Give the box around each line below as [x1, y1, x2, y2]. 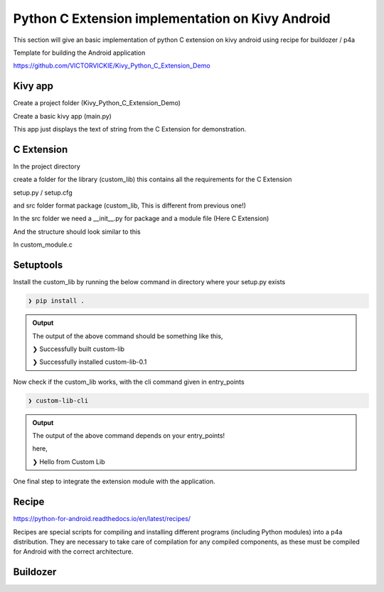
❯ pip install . [28, 297, 85, 305]
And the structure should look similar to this [13, 227, 142, 236]
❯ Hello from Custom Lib [32, 457, 105, 465]
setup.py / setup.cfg [13, 188, 73, 197]
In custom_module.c [13, 240, 73, 249]
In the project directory [13, 162, 81, 171]
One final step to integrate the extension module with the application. [13, 477, 215, 486]
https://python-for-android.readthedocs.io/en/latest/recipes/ [13, 515, 191, 523]
